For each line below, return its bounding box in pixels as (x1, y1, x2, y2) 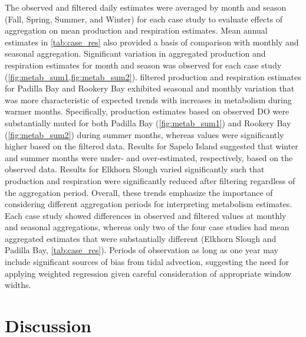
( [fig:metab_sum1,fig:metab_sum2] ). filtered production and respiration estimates (5, 70, 301, 83)
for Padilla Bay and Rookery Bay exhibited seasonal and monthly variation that (5, 82, 295, 94)
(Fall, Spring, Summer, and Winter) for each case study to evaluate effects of (5, 12, 283, 25)
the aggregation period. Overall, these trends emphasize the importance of (5, 186, 273, 198)
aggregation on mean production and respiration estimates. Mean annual (5, 24, 268, 37)
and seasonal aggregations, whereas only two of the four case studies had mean (5, 221, 289, 233)
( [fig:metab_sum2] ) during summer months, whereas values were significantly (5, 128, 284, 140)
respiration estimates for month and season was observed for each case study (5, 58, 282, 71)
